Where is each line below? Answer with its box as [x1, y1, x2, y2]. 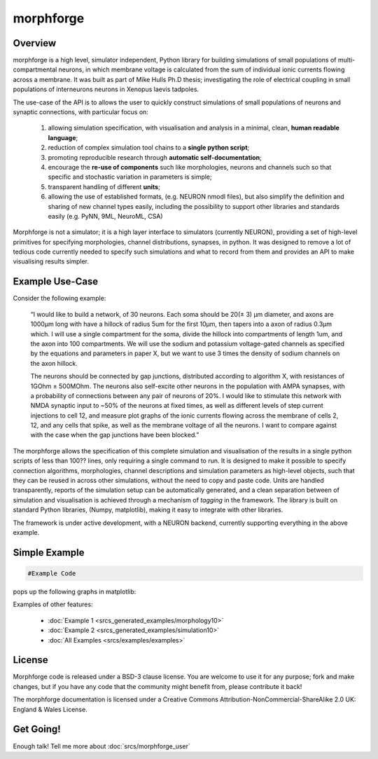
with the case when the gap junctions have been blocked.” [30, 431, 199, 439]
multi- [337, 56, 356, 64]
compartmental [13, 65, 57, 74]
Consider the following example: [13, 294, 106, 303]
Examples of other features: [13, 600, 94, 609]
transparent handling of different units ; [48, 182, 160, 191]
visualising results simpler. [13, 257, 89, 266]
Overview [13, 37, 57, 49]
